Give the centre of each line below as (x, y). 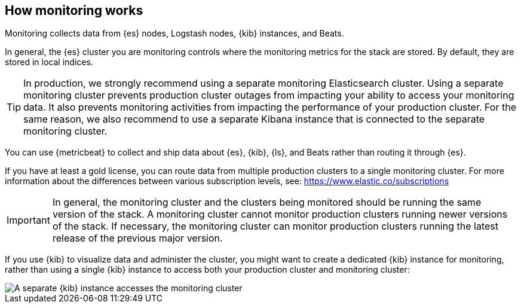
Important (28, 220)
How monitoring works (74, 10)
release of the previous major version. (137, 238)
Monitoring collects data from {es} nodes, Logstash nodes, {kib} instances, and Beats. (174, 33)
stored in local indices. (49, 62)
